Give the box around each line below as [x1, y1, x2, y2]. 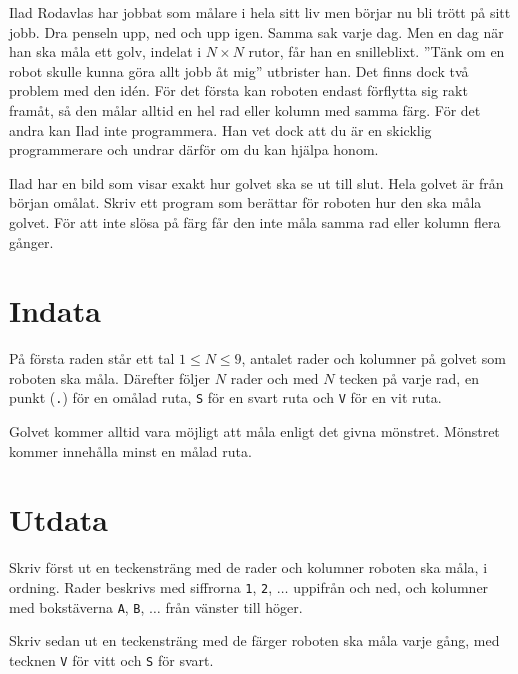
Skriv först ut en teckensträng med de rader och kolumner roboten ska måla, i [9, 557, 488, 578]
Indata [9, 290, 101, 331]
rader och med [230, 367, 319, 388]
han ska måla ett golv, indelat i [9, 41, 202, 62]
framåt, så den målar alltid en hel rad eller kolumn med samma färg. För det [9, 99, 481, 120]
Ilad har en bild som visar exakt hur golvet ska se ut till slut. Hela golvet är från [9, 172, 504, 193]
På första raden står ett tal [9, 348, 175, 369]
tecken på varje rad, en [339, 367, 479, 388]
